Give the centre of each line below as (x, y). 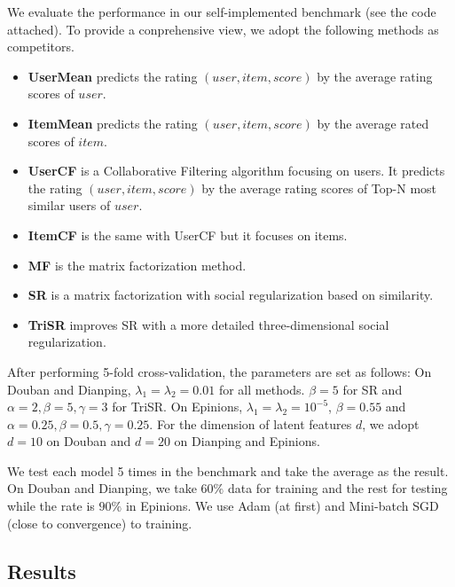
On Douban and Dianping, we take (102, 488)
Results (42, 571)
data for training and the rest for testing (337, 488)
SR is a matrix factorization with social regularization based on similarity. (231, 295)
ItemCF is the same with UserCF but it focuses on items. (188, 235)
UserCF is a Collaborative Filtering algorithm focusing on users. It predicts (236, 171)
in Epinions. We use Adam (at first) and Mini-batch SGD (282, 506)
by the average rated (373, 123)
